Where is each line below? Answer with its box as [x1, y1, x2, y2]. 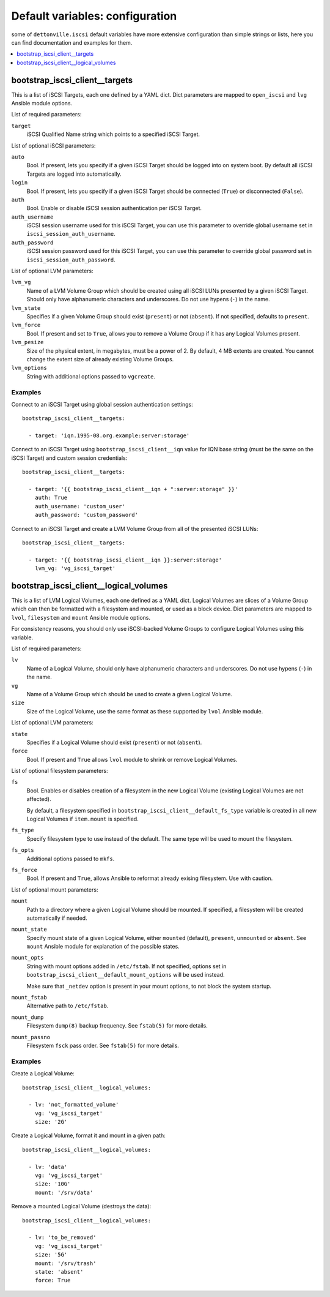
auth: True [34, 494, 68, 502]
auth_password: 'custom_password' [34, 511, 139, 519]
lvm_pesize [11, 339, 44, 346]
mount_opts [11, 954, 44, 961]
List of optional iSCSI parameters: [11, 141, 96, 149]
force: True [34, 1277, 71, 1284]
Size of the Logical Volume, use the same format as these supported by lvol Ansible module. [26, 707, 263, 715]
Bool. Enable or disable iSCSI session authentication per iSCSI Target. [26, 205, 202, 212]
